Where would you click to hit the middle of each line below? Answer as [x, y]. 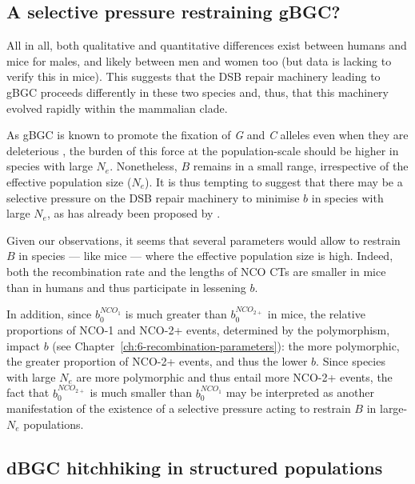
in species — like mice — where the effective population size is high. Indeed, [206, 256]
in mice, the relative [316, 314]
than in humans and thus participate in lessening [126, 287]
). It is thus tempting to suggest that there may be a [274, 181]
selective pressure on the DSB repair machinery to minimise [153, 197]
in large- [387, 408]
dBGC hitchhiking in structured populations [195, 467]
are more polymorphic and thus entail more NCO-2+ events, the [234, 376]
